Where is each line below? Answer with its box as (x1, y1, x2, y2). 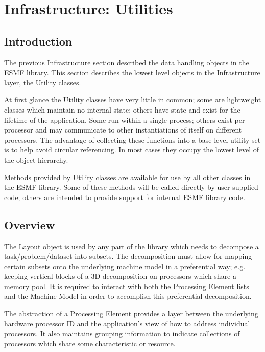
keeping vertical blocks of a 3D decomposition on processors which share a (4, 271, 236, 281)
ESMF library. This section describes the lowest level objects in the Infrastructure (4, 67, 260, 78)
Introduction (4, 33, 73, 49)
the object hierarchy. (4, 154, 68, 165)
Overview (4, 216, 55, 232)
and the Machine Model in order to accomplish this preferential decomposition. (4, 291, 252, 301)
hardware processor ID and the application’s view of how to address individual (4, 318, 250, 328)
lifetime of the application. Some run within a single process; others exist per (4, 114, 245, 125)
